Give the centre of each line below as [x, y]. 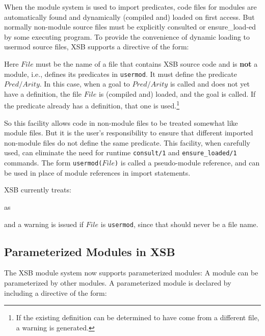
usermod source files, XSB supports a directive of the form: [97, 47]
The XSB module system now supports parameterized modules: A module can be [131, 273]
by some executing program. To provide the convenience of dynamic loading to [127, 36]
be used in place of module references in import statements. [97, 172]
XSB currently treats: [38, 190]
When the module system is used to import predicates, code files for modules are [130, 7]
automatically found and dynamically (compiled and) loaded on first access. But [129, 17]
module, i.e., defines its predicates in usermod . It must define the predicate [121, 74]
